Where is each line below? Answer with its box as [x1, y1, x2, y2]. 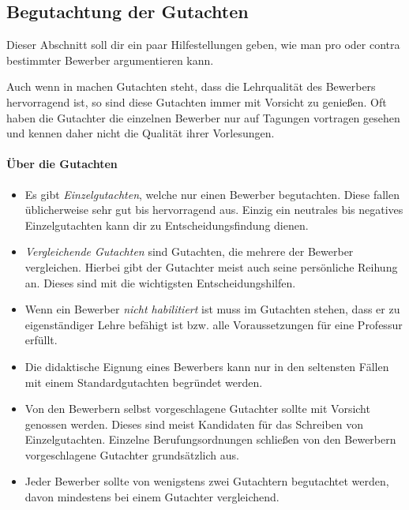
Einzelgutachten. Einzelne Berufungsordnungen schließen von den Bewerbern [24, 431, 396, 448]
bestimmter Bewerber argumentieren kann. [6, 51, 214, 68]
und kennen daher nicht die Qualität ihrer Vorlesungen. [6, 125, 275, 141]
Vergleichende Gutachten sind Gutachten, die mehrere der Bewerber [24, 243, 354, 260]
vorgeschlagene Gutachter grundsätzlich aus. [24, 446, 239, 463]
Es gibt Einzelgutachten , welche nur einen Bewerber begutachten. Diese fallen [24, 186, 400, 202]
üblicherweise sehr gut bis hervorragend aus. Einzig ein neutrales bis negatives [24, 201, 403, 218]
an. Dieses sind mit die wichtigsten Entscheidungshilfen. [24, 274, 296, 291]
